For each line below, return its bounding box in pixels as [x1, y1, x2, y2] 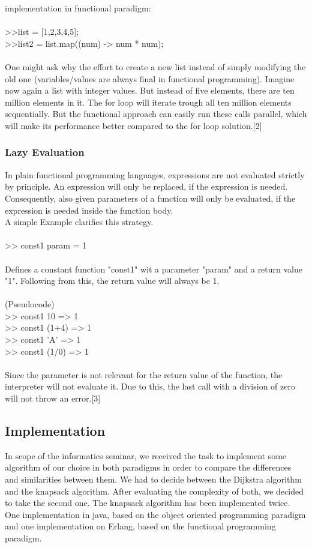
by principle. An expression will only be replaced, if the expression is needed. [5, 180, 288, 193]
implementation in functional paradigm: [5, 2, 151, 14]
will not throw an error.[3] [5, 392, 101, 405]
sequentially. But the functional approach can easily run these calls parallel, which [5, 107, 307, 120]
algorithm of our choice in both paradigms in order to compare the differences [5, 461, 292, 474]
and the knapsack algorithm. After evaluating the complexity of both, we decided [5, 484, 304, 497]
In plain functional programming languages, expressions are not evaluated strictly [5, 168, 305, 181]
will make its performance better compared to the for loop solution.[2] [5, 119, 262, 131]
